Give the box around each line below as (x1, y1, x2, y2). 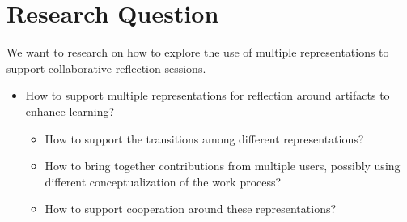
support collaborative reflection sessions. (6, 59, 206, 76)
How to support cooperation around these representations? (45, 200, 337, 217)
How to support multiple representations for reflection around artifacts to (25, 87, 390, 104)
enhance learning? (25, 102, 115, 119)
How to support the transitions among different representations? (45, 130, 364, 147)
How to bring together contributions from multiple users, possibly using (45, 157, 401, 174)
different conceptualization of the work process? (45, 173, 282, 190)
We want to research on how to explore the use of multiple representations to (6, 44, 389, 61)
